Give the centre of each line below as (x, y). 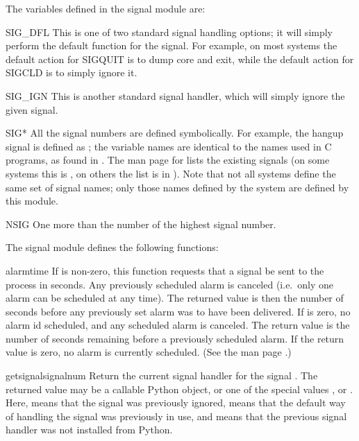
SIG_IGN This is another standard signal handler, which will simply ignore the (175, 95)
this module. (32, 201)
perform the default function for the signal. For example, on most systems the (172, 45)
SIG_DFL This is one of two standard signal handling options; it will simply (169, 32)
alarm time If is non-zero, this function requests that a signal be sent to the (165, 270)
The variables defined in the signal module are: (106, 8)
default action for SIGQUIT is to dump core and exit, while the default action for (180, 59)
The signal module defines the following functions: (112, 247)
